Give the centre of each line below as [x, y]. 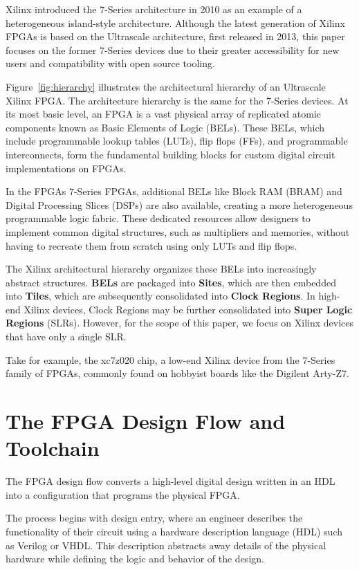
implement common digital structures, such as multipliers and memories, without [178, 231]
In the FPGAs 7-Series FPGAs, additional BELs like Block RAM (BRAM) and [174, 191]
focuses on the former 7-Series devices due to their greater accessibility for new [173, 49]
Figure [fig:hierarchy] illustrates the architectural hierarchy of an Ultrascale [166, 86]
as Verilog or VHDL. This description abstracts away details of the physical [166, 545]
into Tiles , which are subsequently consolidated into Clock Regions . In [160, 296]
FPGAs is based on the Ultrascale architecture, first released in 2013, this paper [175, 36]
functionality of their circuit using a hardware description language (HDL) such [174, 531]
